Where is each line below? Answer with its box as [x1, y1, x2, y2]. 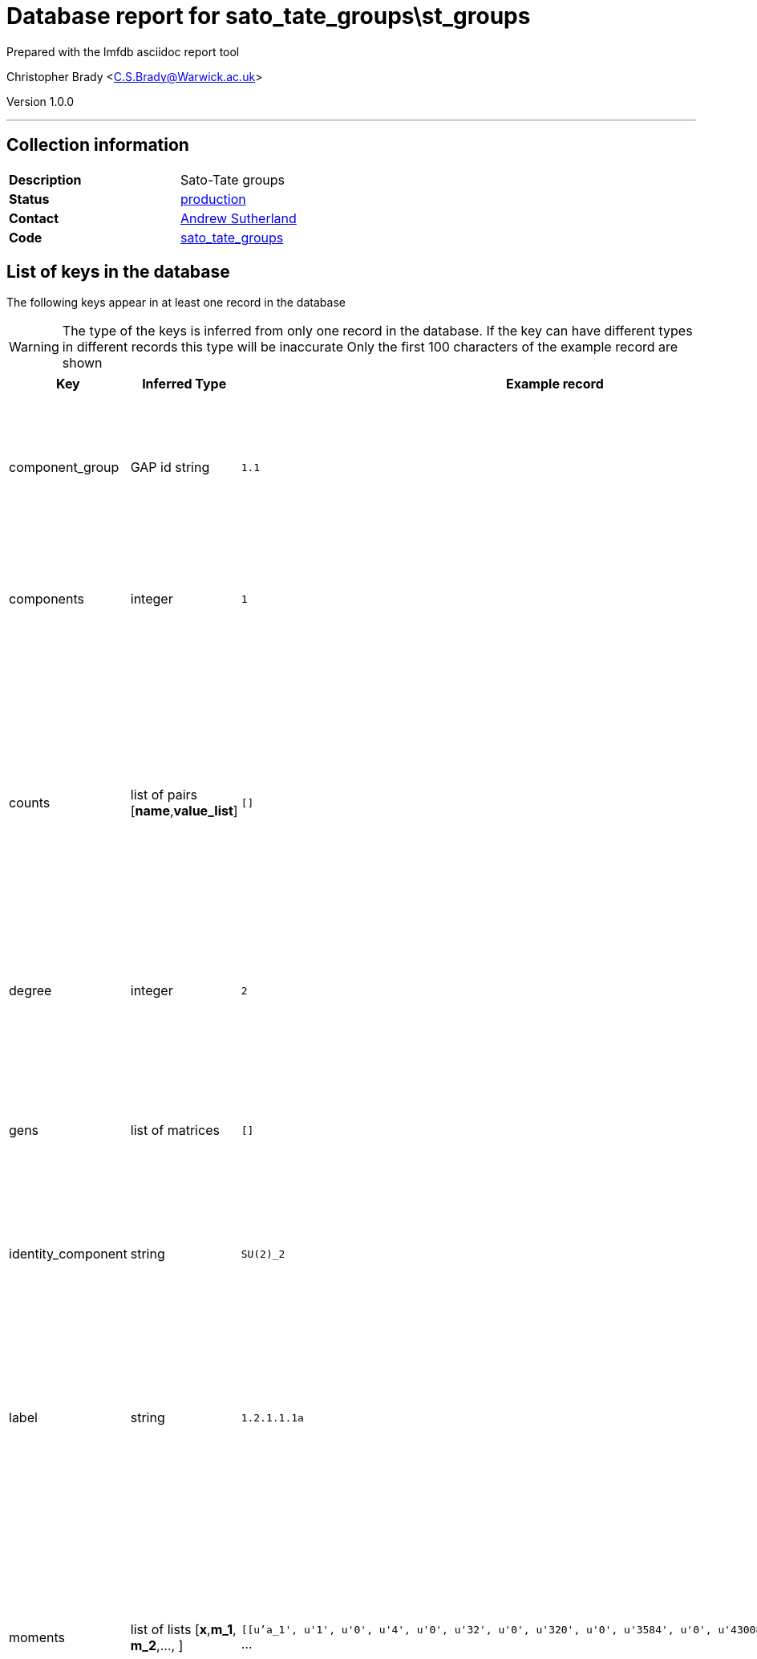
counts [9, 795, 51, 811]
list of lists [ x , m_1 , [130, 1621, 237, 1638]
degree [9, 982, 52, 999]
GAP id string [130, 459, 210, 476]
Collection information [6, 135, 189, 156]
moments [9, 1629, 65, 1646]
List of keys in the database [6, 262, 230, 283]
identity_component [9, 1246, 128, 1263]
